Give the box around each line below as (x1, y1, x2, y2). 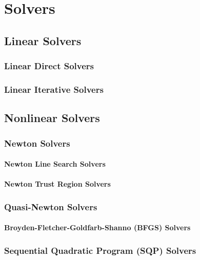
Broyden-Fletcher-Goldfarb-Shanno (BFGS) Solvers (4, 222, 191, 233)
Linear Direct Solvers (4, 59, 94, 72)
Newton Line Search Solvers (4, 158, 106, 169)
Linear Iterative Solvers (4, 83, 104, 95)
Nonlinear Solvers (4, 110, 100, 126)
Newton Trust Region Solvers (4, 178, 111, 189)
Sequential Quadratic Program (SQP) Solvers (4, 244, 196, 256)
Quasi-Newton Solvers (4, 200, 97, 213)
